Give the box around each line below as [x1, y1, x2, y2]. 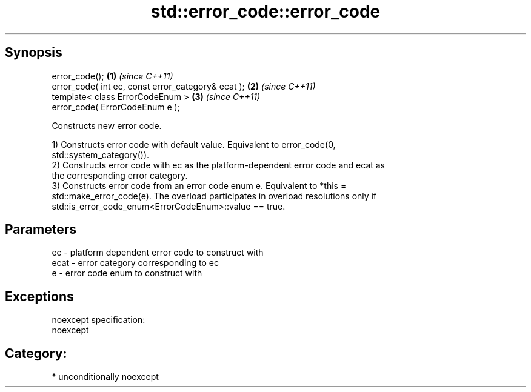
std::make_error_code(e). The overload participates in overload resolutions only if [52, 190, 377, 201]
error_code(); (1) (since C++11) [52, 70, 173, 81]
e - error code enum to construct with [52, 268, 202, 279]
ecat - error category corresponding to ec [52, 257, 219, 268]
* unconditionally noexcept [52, 371, 159, 382]
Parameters [5, 222, 76, 238]
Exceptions [5, 288, 74, 304]
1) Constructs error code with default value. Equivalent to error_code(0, [52, 139, 336, 150]
